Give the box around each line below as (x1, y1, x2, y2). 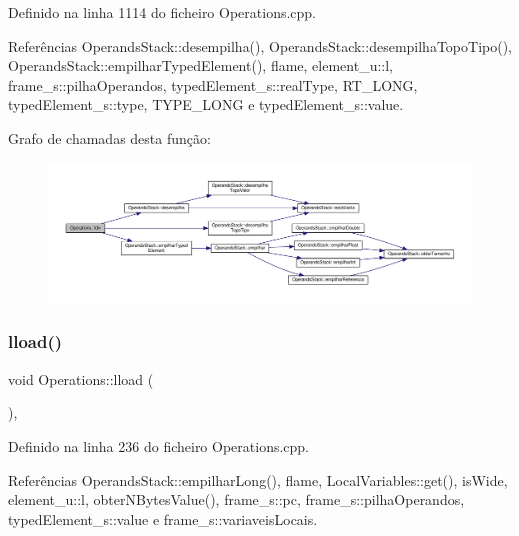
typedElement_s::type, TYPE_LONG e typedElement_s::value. (8, 94, 404, 115)
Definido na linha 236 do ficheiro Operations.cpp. (8, 435, 310, 456)
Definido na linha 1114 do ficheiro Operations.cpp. (8, 2, 317, 22)
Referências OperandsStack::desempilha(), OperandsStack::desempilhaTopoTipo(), (8, 35, 512, 56)
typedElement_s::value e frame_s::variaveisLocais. (8, 508, 318, 529)
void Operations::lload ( (8, 368, 154, 389)
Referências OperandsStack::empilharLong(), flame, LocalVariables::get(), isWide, (8, 469, 508, 490)
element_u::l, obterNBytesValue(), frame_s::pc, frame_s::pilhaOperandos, (8, 489, 465, 510)
